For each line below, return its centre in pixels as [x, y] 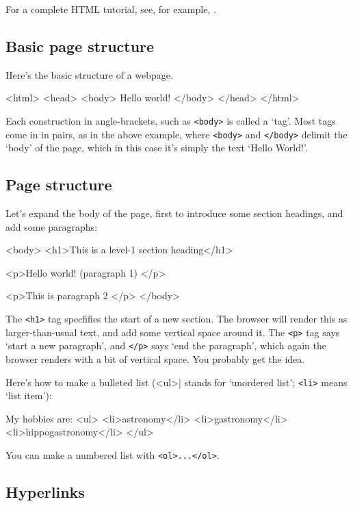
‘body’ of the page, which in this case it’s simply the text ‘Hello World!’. [157, 148]
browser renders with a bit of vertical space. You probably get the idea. [155, 359]
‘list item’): [29, 395]
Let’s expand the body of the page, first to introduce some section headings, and [174, 213]
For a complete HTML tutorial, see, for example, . [111, 9]
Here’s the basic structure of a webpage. [89, 74]
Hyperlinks [45, 492]
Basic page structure [80, 46]
